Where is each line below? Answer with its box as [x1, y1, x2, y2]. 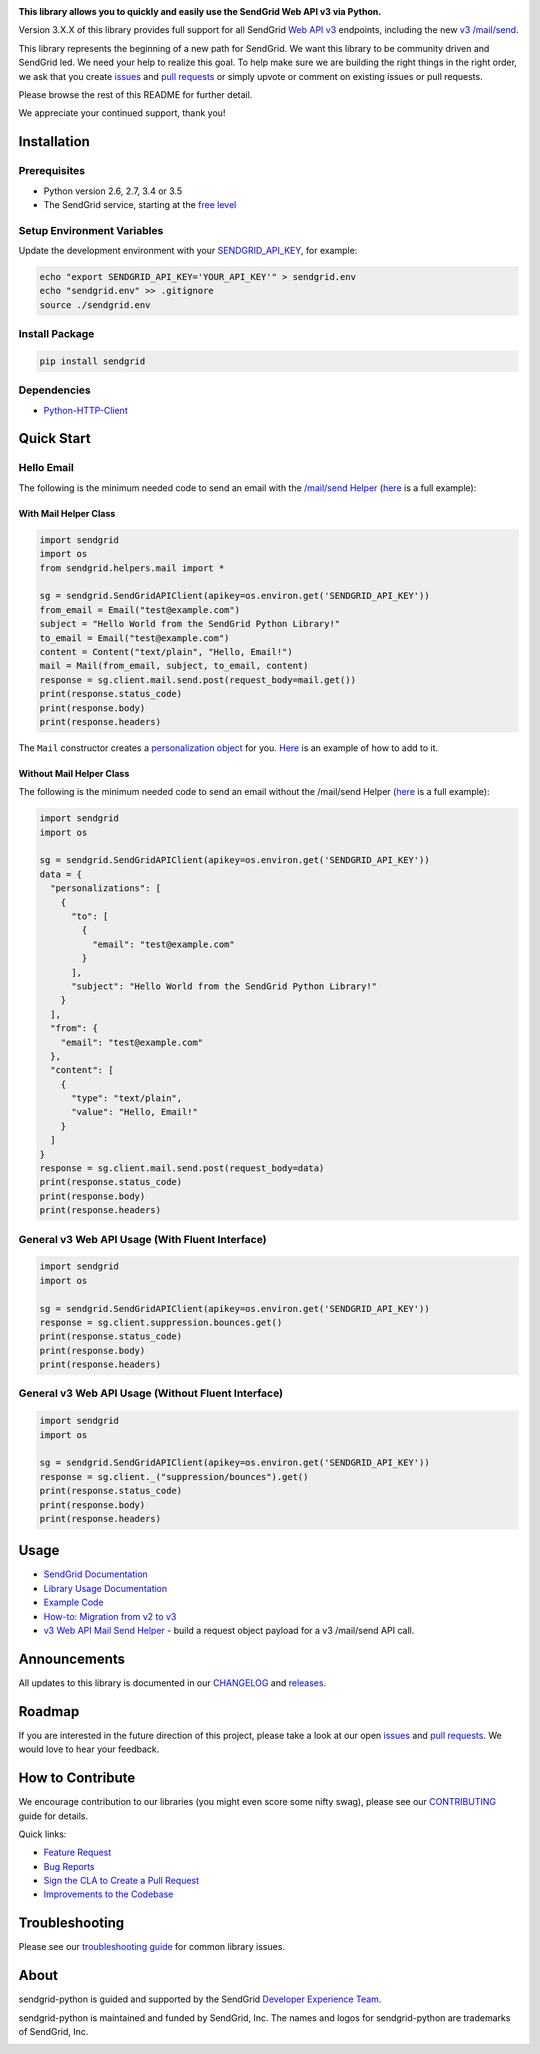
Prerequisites [18, 164, 85, 178]
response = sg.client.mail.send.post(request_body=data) [39, 1163, 325, 1174]
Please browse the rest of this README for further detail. [18, 88, 253, 100]
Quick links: [18, 1828, 67, 1840]
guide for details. [18, 1810, 89, 1822]
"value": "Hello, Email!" [71, 1106, 199, 1118]
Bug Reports [43, 1860, 95, 1872]
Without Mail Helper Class [18, 767, 130, 779]
